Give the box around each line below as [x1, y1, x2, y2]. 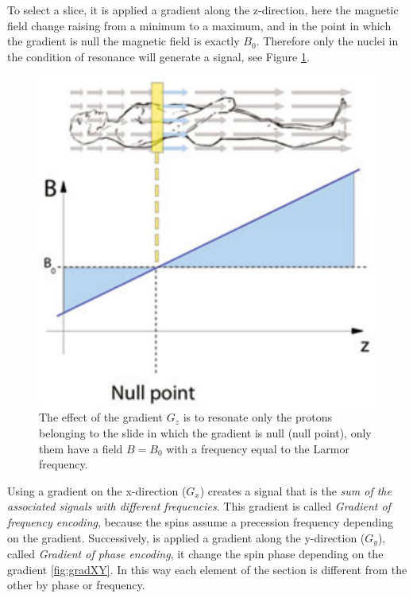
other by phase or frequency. [7, 577, 145, 593]
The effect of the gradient [39, 409, 163, 425]
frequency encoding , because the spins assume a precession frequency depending [7, 513, 393, 530]
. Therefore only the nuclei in [256, 33, 399, 49]
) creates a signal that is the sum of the [199, 482, 392, 499]
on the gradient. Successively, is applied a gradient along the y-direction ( [7, 529, 365, 546]
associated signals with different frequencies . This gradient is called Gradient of [7, 498, 391, 515]
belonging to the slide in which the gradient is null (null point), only [39, 424, 372, 441]
